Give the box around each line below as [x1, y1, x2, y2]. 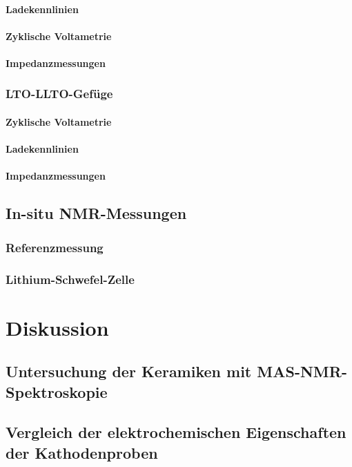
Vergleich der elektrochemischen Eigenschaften [6, 421, 346, 443]
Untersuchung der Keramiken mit [6, 361, 252, 382]
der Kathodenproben [6, 441, 158, 463]
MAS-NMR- [257, 361, 347, 382]
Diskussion [6, 313, 109, 341]
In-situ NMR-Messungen [6, 202, 187, 224]
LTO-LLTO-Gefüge [6, 85, 113, 102]
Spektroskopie [6, 381, 108, 402]
